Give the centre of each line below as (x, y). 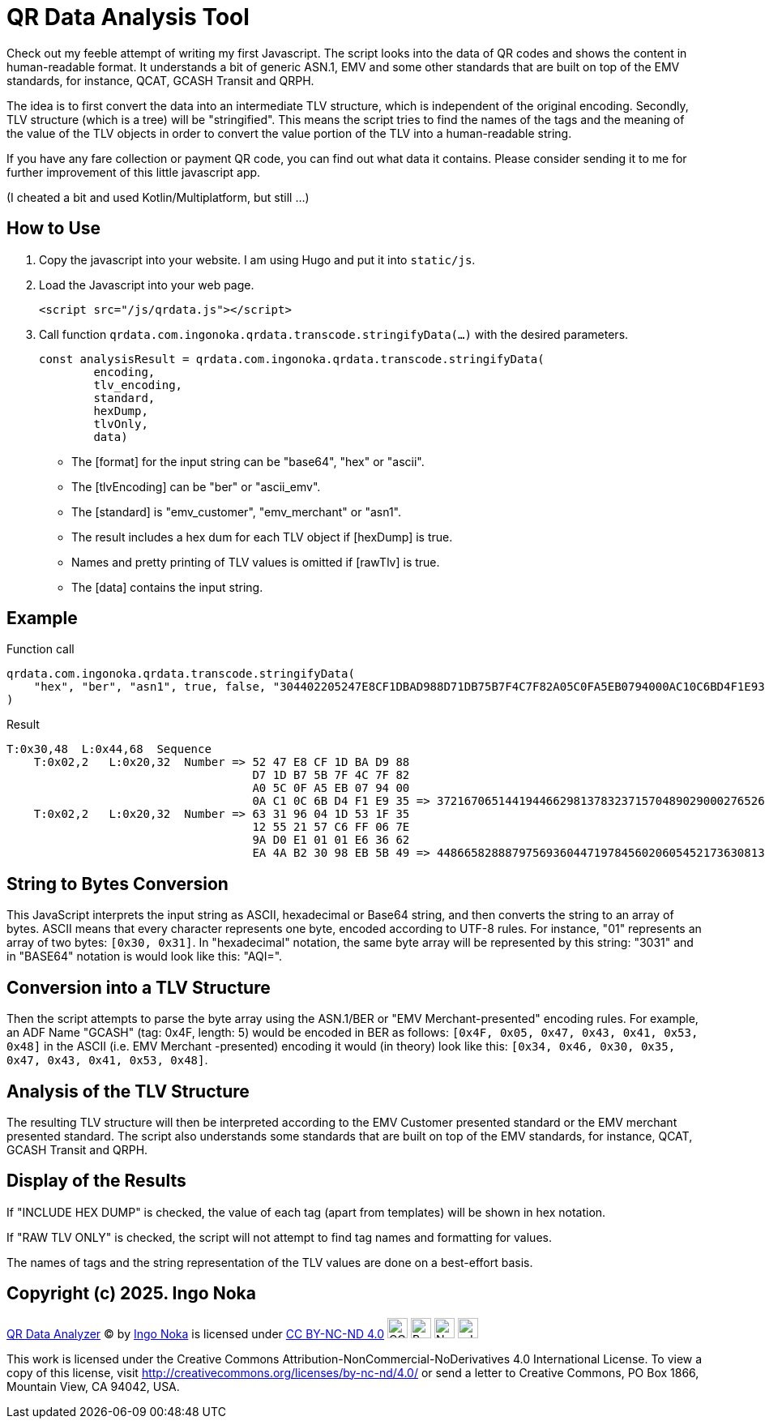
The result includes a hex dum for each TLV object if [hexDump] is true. (262, 537)
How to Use (54, 229)
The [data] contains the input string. (167, 587)
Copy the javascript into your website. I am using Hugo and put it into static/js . (257, 259)
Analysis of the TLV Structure (128, 1091)
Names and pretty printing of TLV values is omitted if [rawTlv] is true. (256, 562)
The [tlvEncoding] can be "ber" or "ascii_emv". (196, 486)
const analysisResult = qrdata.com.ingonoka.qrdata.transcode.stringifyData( (292, 359)
